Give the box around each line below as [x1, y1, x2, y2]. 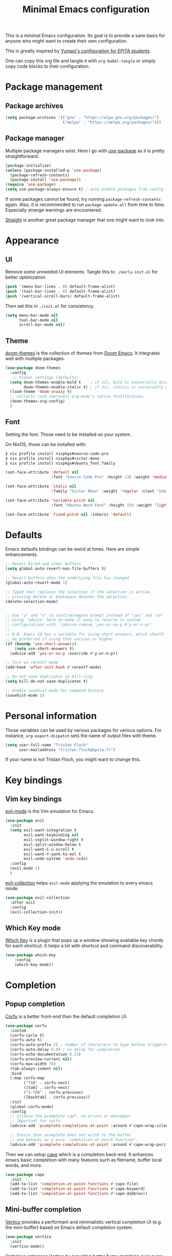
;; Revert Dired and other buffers [5, 561, 81, 567]
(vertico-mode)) [10, 1244, 45, 1249]
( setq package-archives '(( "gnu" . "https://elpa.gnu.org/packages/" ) [5, 115, 159, 120]
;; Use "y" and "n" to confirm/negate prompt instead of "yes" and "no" [5, 613, 164, 618]
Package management [5, 81, 103, 93]
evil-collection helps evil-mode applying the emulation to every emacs [5, 880, 153, 886]
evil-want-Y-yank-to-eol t [24, 851, 81, 856]
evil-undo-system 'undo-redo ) [24, 856, 88, 862]
